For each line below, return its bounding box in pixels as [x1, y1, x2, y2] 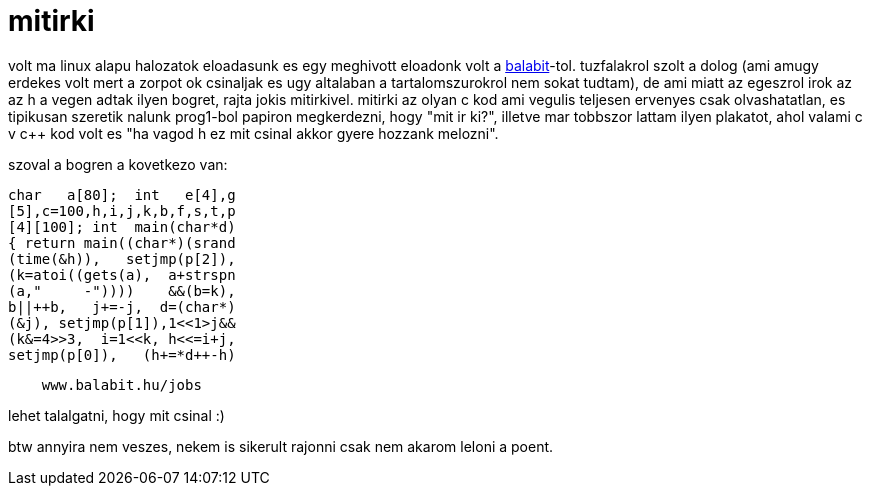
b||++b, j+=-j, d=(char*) [8, 298, 236, 315]
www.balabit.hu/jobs [41, 376, 202, 393]
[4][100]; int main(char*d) [8, 218, 236, 235]
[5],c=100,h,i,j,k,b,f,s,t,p [8, 202, 236, 219]
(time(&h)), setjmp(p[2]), [8, 250, 236, 267]
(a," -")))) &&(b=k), [8, 282, 236, 299]
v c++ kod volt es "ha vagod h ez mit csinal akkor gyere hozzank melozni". [8, 124, 499, 142]
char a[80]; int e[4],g [8, 186, 236, 203]
